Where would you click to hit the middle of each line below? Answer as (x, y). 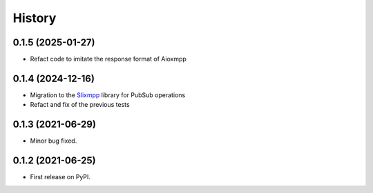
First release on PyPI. (60, 177)
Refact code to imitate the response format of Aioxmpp (108, 59)
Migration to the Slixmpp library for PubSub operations (108, 95)
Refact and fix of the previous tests (80, 105)
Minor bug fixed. (54, 141)
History (35, 18)
